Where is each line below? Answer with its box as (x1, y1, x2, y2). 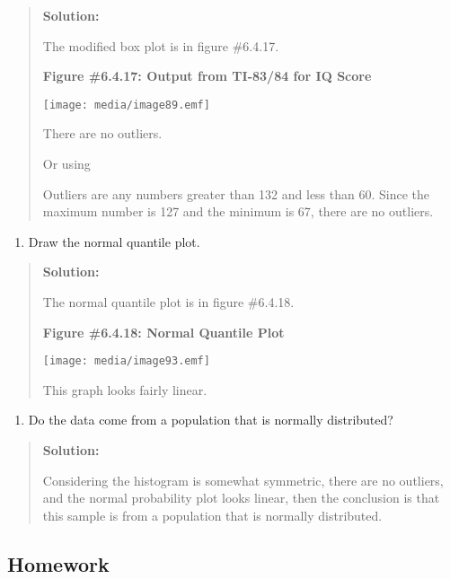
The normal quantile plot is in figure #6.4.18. (42, 293, 295, 311)
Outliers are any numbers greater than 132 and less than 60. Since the (42, 184, 430, 203)
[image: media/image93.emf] (42, 355, 210, 368)
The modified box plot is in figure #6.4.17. (42, 36, 279, 55)
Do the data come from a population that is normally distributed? (28, 410, 393, 429)
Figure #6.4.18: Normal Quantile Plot (42, 322, 285, 341)
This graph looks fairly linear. (42, 380, 207, 399)
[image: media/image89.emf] (42, 98, 210, 111)
